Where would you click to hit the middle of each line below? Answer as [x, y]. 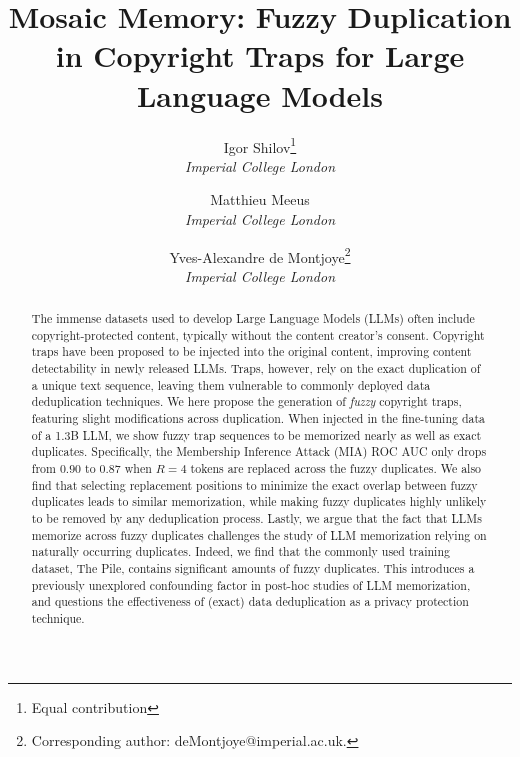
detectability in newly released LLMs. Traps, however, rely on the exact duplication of [256, 368]
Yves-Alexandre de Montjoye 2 [260, 255]
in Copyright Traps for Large [260, 55]
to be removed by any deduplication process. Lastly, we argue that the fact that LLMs [256, 518]
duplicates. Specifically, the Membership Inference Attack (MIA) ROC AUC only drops [259, 451]
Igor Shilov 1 [260, 145]
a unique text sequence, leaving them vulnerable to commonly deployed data [231, 384]
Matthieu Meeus [260, 199]
